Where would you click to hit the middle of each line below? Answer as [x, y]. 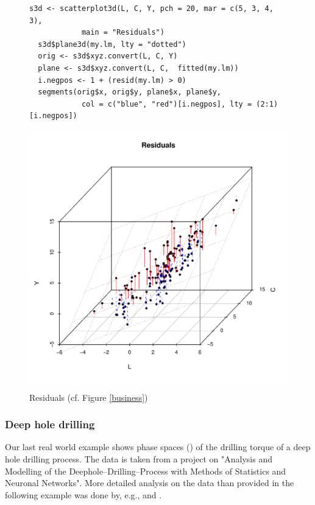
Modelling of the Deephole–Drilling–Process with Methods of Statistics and [146, 471]
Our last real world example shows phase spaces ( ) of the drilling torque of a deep [158, 447]
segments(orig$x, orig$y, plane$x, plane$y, [129, 92]
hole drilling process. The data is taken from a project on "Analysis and [139, 458]
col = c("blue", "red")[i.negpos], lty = [167, 104]
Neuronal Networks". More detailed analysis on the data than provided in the [150, 483]
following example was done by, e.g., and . [83, 494]
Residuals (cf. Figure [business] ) [89, 397]
